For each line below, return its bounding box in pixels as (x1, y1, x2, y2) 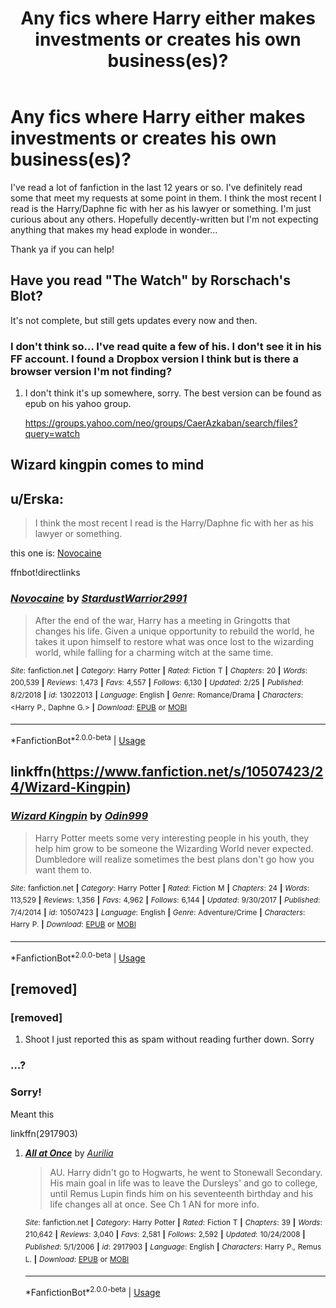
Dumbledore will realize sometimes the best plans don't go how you (34, 853, 315, 865)
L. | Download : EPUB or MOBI (24, 1254, 130, 1264)
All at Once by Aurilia (24, 1147, 114, 1159)
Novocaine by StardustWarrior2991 (10, 592, 188, 606)
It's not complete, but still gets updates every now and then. (10, 314, 258, 326)
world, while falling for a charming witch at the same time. (34, 646, 274, 658)
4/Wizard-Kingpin (10, 779, 127, 796)
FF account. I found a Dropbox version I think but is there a (10, 352, 299, 366)
